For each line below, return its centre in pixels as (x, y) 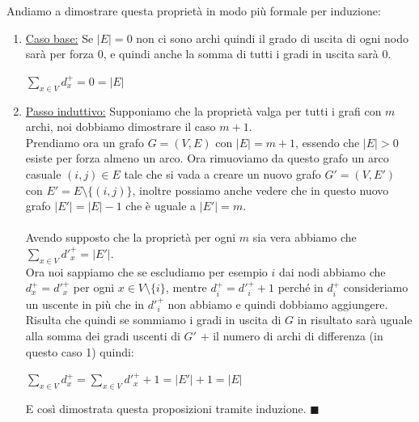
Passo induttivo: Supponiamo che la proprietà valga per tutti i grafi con (203, 110)
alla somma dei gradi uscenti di (103, 336)
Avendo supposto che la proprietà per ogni (131, 237)
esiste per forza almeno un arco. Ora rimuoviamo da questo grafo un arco (207, 158)
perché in (300, 287)
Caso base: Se (59, 38)
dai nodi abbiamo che (332, 271)
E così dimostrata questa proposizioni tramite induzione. (166, 409)
